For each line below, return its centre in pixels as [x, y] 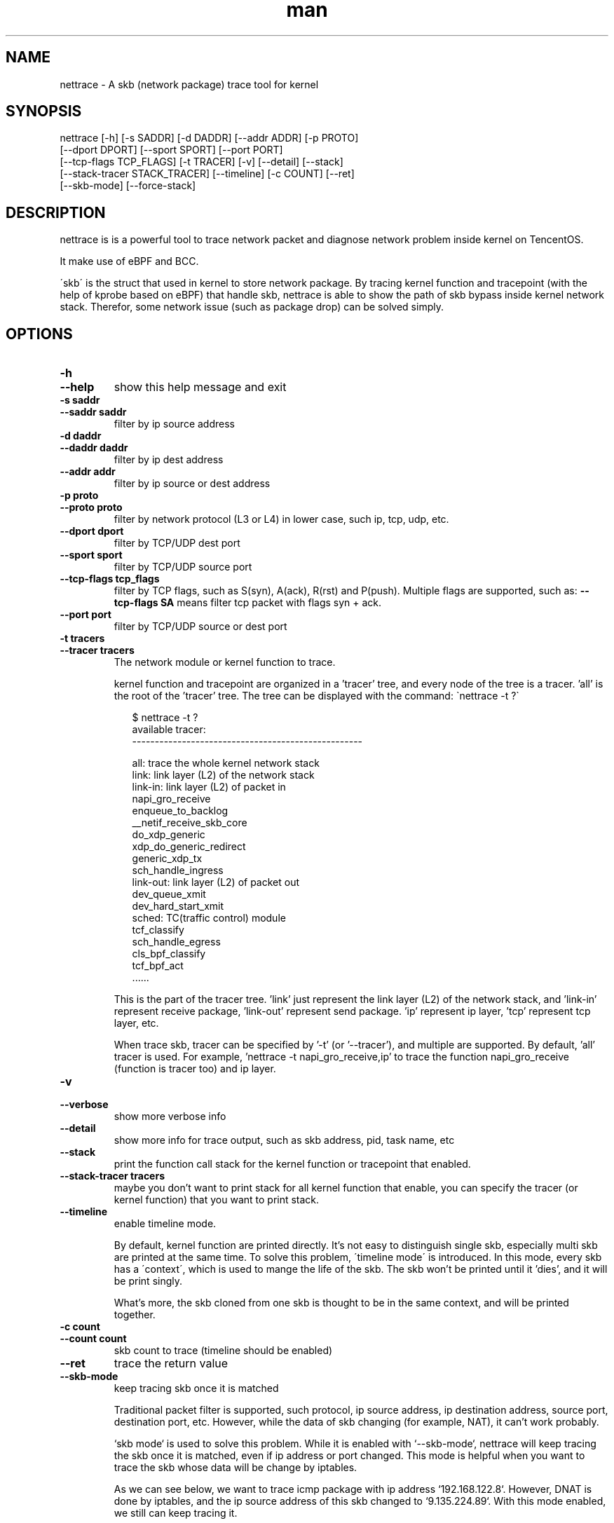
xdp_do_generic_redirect [189, 847]
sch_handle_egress [176, 942]
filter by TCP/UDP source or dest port [200, 627]
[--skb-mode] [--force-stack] [128, 186]
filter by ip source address [174, 424]
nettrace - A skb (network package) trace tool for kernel [189, 84]
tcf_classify [158, 930]
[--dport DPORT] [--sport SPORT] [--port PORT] [171, 150]
